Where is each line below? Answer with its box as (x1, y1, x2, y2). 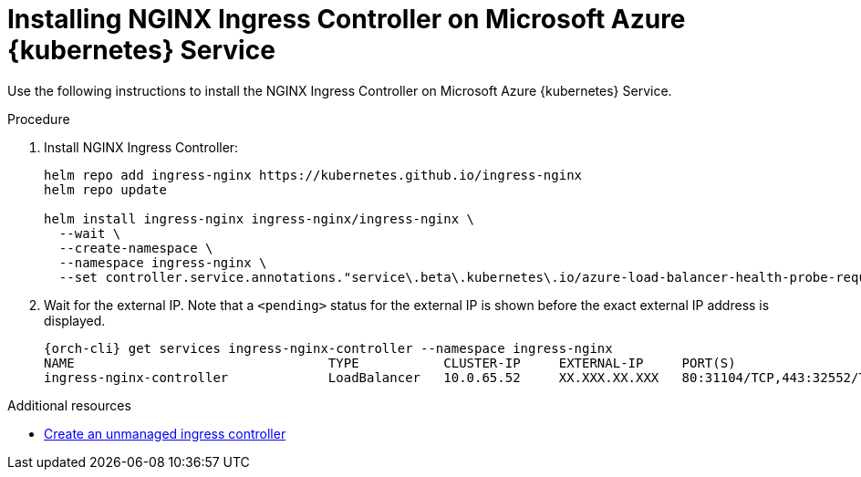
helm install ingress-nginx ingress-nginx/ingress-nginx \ (44, 211, 475, 226)
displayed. (44, 312, 106, 328)
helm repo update (44, 181, 167, 197)
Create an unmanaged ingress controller (44, 425, 286, 441)
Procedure (7, 110, 70, 127)
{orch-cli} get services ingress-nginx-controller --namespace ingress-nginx (44, 340, 613, 356)
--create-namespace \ (58, 240, 213, 255)
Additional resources (7, 397, 131, 413)
